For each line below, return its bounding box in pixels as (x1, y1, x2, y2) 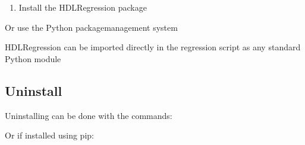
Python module (5, 52, 61, 65)
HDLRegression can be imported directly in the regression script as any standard (5, 41, 301, 53)
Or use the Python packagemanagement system (5, 21, 178, 33)
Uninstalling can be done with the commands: (5, 109, 172, 121)
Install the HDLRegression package (18, 1, 147, 13)
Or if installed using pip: (5, 129, 94, 141)
